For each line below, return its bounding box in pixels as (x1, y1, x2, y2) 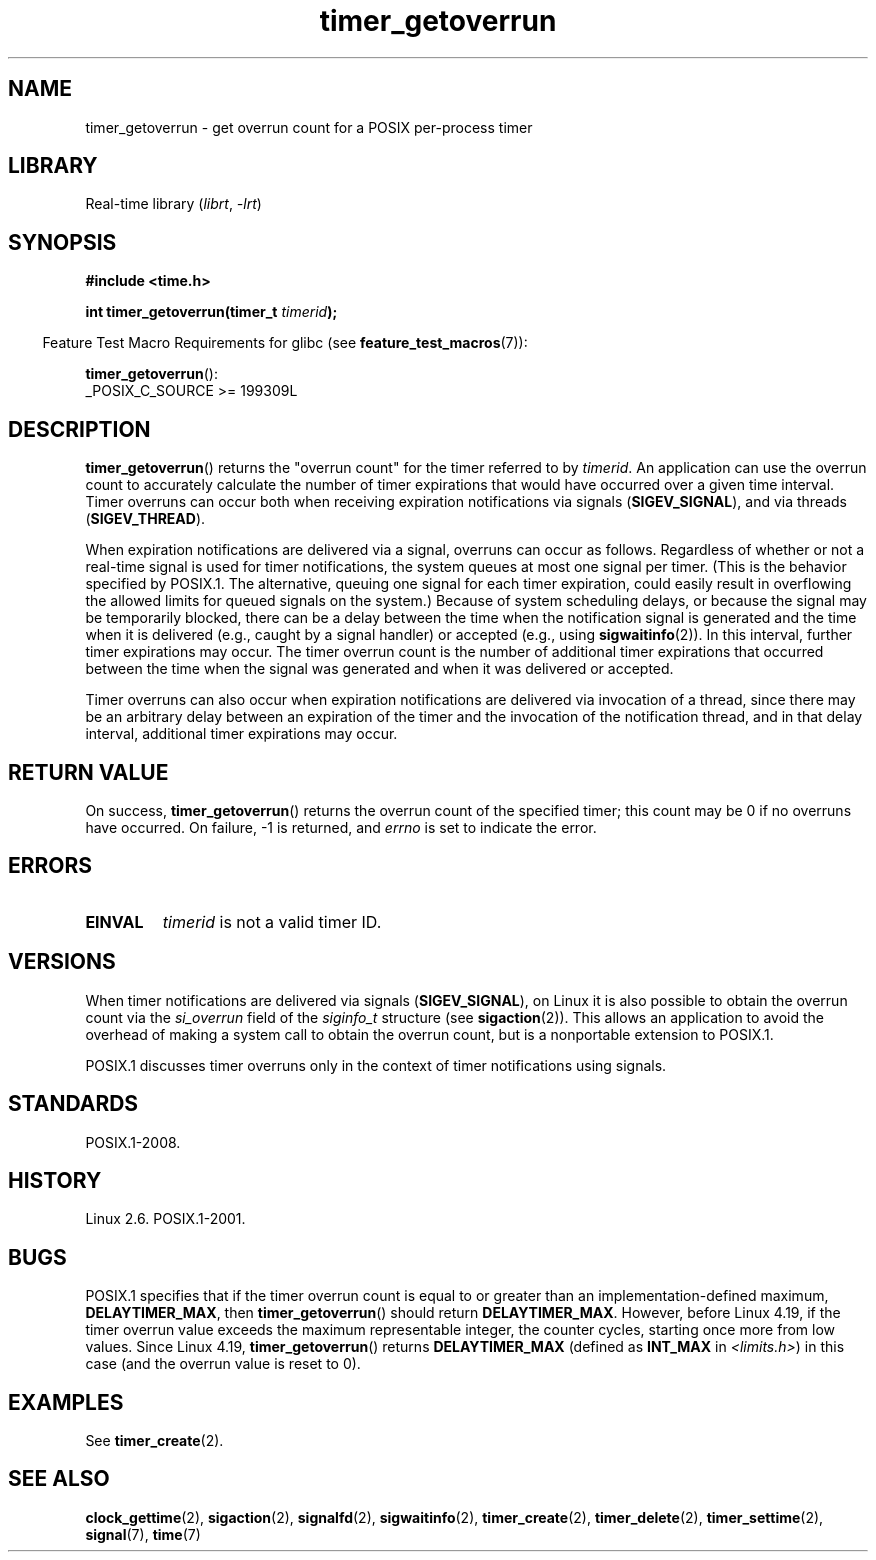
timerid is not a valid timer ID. (162, 911, 382, 932)
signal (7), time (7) (85, 1525, 201, 1543)
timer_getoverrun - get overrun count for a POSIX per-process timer (85, 118, 533, 136)
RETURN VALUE (8, 759, 169, 785)
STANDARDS (8, 1091, 139, 1117)
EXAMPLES (8, 1389, 124, 1415)
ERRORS (8, 853, 93, 879)
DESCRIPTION (8, 416, 151, 442)
